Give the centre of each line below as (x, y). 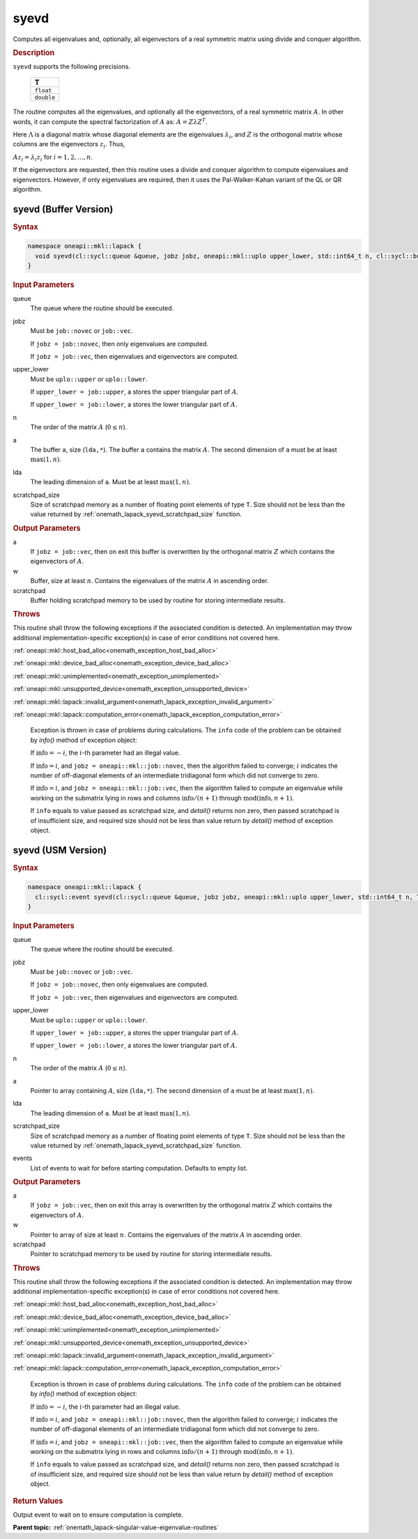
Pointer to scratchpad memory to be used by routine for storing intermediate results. (152, 1254)
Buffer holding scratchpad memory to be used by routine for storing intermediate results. (158, 600)
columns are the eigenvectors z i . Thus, (69, 145)
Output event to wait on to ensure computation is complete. (98, 1515)
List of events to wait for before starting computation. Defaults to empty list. (139, 1168)
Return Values (38, 1501)
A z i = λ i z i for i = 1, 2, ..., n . (53, 158)
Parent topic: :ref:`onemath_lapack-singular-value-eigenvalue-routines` (116, 1527)
